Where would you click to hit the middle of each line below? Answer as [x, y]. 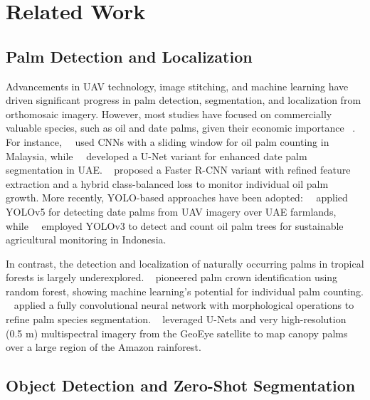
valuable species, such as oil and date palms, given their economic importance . [181, 128]
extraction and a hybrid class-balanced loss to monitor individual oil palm [167, 183]
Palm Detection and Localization [129, 56]
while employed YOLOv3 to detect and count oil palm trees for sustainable [175, 225]
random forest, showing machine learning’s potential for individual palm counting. [185, 291]
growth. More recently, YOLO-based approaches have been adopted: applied [177, 198]
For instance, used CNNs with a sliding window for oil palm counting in [168, 141]
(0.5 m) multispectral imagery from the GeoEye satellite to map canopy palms [177, 333]
